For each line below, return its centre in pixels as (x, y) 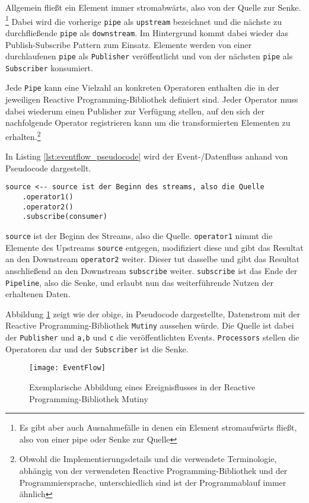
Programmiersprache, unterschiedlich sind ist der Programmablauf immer (153, 482)
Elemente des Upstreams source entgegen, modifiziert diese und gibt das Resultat (154, 247)
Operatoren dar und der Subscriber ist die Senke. (97, 348)
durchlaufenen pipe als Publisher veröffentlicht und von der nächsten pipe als (149, 56)
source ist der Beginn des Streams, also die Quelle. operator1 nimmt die (139, 235)
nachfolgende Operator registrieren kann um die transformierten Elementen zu (148, 122)
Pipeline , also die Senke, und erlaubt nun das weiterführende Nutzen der (139, 282)
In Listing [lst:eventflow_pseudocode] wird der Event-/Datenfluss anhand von (147, 156)
